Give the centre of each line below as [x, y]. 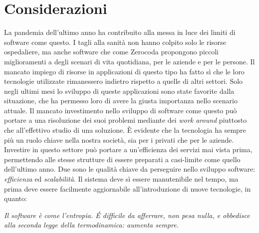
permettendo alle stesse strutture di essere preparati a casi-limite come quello [122, 159]
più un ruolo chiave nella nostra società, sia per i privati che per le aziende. [119, 139]
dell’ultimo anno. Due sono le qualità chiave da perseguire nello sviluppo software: [130, 169]
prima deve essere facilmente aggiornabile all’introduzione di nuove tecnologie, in [128, 188]
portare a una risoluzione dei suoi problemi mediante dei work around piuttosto [126, 120]
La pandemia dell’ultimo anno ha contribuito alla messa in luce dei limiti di [120, 32]
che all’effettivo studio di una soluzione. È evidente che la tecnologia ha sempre [125, 130]
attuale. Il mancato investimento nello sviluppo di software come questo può [121, 110]
